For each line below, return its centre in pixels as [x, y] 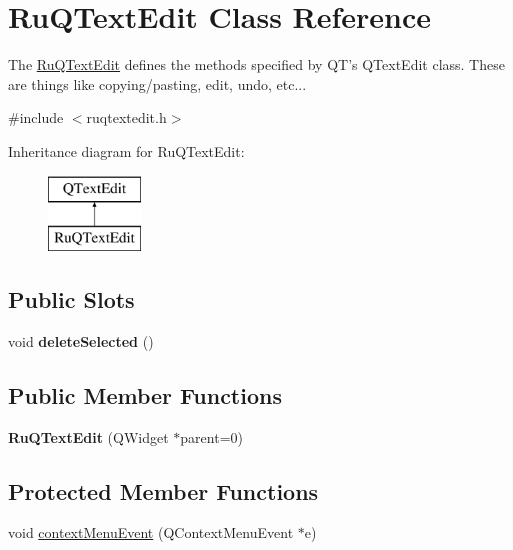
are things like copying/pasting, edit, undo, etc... [157, 83]
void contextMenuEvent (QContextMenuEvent [151, 532]
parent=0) [211, 436]
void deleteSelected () [81, 340]
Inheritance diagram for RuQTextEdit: [126, 150]
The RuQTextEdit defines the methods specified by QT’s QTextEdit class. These [256, 64]
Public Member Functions [145, 394]
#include [36, 117]
